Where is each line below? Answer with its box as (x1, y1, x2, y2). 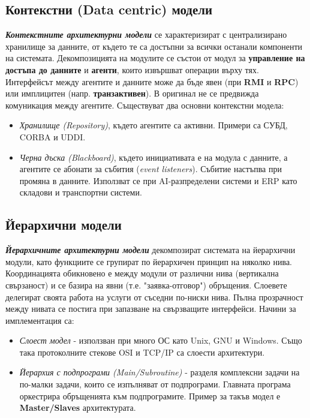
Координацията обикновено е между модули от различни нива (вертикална (5, 267, 279, 279)
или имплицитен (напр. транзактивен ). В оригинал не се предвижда (5, 87, 259, 100)
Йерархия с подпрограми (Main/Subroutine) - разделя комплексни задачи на (19, 366, 300, 378)
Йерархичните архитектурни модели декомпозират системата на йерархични (5, 243, 296, 256)
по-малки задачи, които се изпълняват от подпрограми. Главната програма (19, 378, 291, 390)
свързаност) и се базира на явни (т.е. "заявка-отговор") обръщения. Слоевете (5, 278, 287, 291)
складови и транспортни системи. (19, 186, 142, 199)
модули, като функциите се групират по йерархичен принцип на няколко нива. (5, 255, 293, 267)
